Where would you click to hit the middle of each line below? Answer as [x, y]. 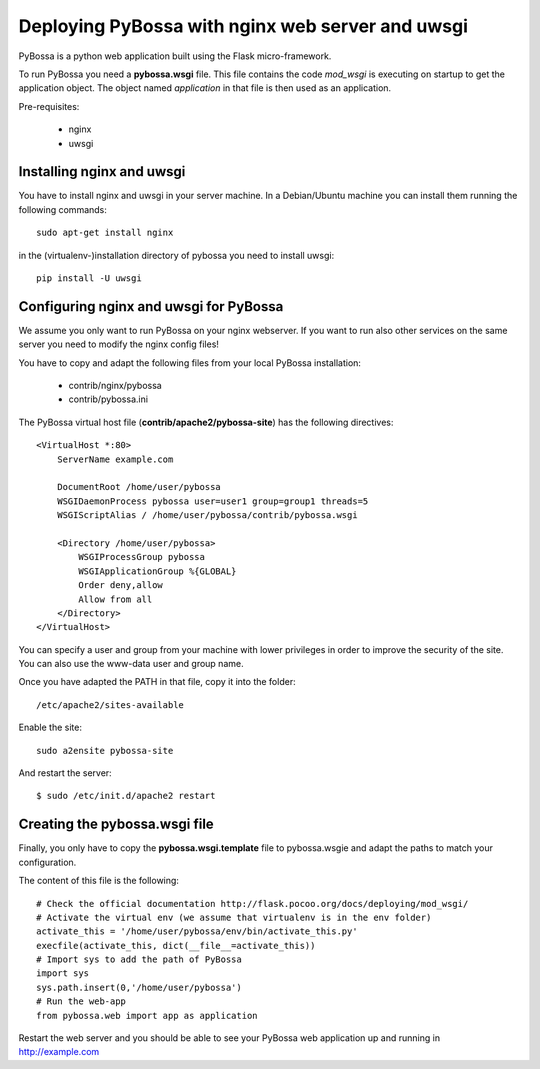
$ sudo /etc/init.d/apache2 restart [126, 796]
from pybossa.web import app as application [147, 1015]
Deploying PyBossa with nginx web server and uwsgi [243, 26]
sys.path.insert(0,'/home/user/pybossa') [139, 987]
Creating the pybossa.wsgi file [116, 824]
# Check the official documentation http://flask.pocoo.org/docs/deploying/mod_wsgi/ [252, 903]
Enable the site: [50, 727]
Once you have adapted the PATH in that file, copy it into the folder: [157, 682]
